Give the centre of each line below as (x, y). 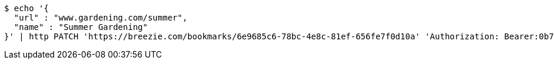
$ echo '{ (26, 8)
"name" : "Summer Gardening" (81, 27)
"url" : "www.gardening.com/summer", (100, 18)
